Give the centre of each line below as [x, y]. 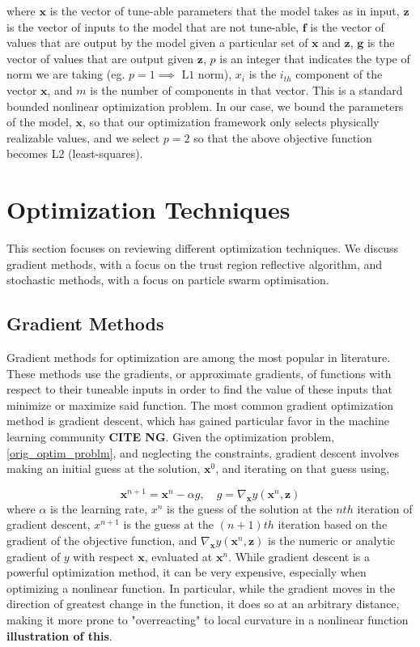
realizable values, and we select [83, 137]
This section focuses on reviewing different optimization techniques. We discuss [203, 248]
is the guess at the [168, 524]
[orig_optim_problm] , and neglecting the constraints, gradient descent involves [203, 452]
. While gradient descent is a [299, 556]
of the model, [39, 122]
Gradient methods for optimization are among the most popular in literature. [199, 358]
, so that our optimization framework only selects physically [231, 122]
